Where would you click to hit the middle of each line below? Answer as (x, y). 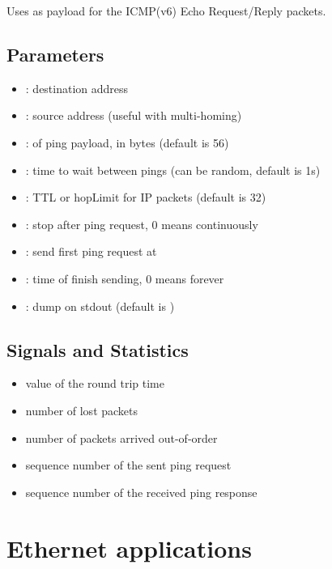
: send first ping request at (91, 251)
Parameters (55, 54)
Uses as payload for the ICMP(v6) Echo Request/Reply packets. (166, 11)
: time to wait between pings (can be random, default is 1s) (173, 170)
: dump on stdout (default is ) (100, 306)
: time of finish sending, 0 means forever (125, 278)
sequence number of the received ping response (141, 492)
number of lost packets (82, 410)
